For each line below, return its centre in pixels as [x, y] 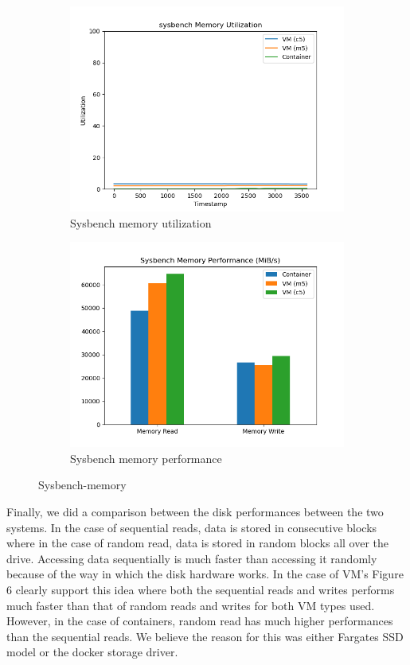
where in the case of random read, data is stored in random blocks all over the [198, 543]
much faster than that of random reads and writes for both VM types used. [191, 605]
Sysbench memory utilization [141, 222]
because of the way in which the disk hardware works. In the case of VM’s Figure [205, 574]
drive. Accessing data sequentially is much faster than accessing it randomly [192, 558]
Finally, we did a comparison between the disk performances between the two [195, 511]
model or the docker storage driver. [92, 652]
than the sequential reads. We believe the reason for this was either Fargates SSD [205, 636]
